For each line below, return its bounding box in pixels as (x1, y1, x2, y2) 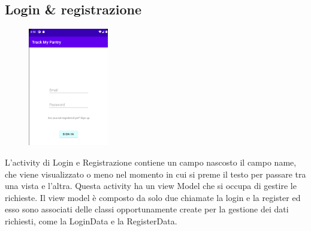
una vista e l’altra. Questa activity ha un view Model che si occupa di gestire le (5, 179, 297, 192)
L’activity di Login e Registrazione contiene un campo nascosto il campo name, (5, 155, 297, 168)
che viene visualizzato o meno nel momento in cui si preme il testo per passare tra (5, 167, 306, 180)
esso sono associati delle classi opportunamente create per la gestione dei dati (5, 203, 289, 215)
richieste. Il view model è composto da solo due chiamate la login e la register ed (5, 191, 301, 203)
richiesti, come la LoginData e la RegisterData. (5, 214, 177, 227)
